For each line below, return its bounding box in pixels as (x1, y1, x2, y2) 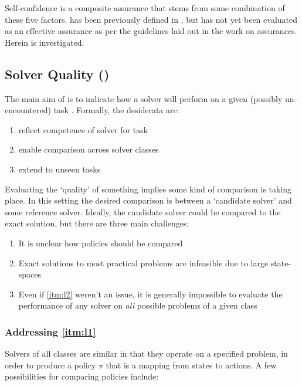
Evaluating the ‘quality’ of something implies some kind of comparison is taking (5, 182, 292, 195)
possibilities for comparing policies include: (5, 370, 159, 382)
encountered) (5, 104, 51, 116)
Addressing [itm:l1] (5, 324, 96, 338)
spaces (18, 268, 42, 280)
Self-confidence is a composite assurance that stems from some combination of (5, 2, 285, 13)
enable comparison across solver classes (18, 143, 159, 155)
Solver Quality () (5, 65, 110, 83)
